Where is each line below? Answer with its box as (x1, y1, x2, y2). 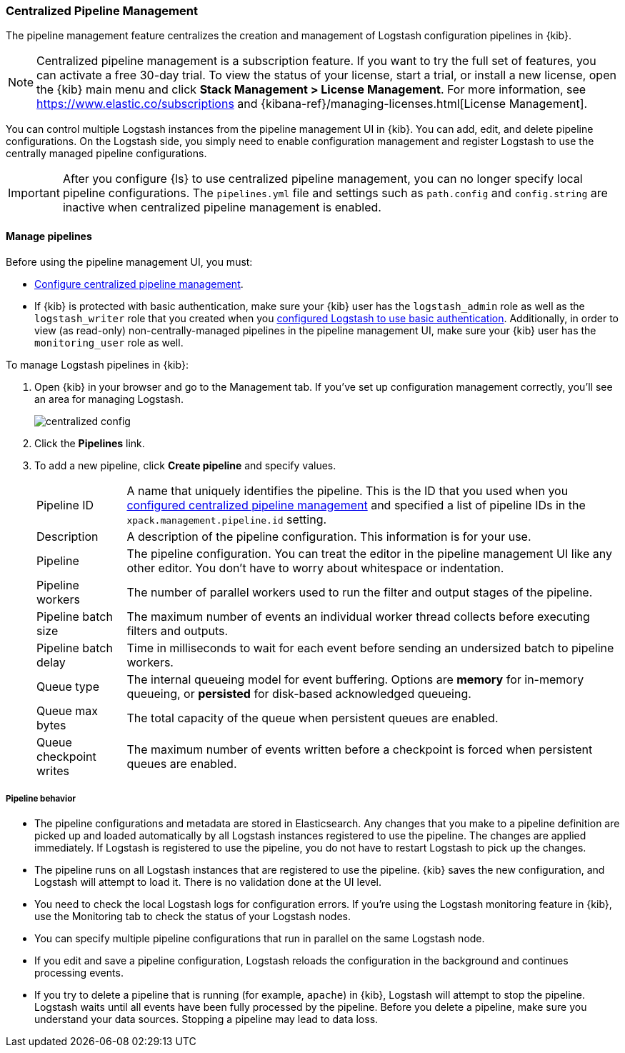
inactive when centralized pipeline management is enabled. (62, 200, 381, 215)
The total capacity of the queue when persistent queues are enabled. (126, 710, 499, 725)
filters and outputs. (126, 623, 229, 638)
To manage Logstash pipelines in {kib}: (6, 358, 189, 371)
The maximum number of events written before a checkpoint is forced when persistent (126, 742, 593, 757)
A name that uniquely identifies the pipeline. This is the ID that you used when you (126, 483, 569, 498)
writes (36, 763, 69, 778)
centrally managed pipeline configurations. (6, 147, 207, 160)
